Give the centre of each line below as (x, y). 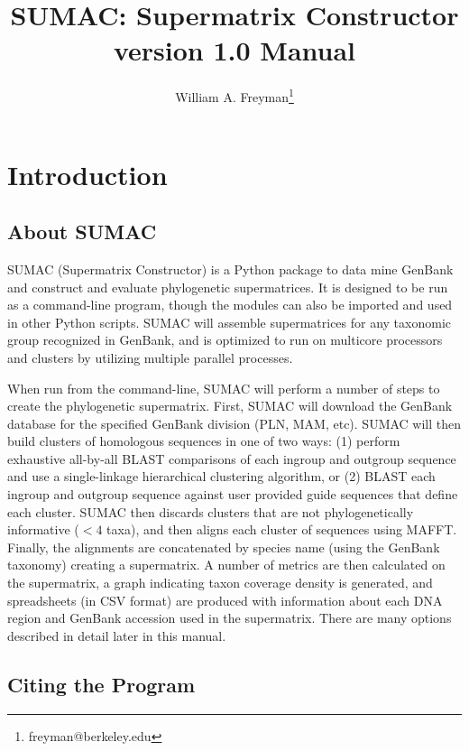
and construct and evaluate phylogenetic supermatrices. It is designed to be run (228, 287)
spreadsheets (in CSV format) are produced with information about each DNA (225, 600)
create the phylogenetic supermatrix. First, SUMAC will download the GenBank (230, 406)
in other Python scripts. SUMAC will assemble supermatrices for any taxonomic (230, 322)
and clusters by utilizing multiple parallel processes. (150, 357)
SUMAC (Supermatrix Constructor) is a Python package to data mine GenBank (230, 269)
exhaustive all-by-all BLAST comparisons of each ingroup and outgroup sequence (232, 458)
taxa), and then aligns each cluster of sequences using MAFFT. (282, 529)
